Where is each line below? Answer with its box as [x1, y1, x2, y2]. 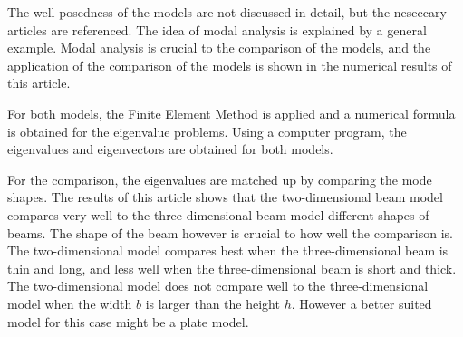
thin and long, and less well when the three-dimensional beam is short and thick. [7, 258, 457, 277]
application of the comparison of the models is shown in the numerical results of [7, 55, 452, 74]
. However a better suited [291, 294, 432, 313]
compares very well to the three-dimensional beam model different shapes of [7, 205, 429, 224]
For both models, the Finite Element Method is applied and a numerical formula [7, 103, 456, 122]
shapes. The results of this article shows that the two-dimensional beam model [7, 188, 443, 207]
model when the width [7, 294, 132, 313]
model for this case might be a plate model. [7, 312, 249, 331]
